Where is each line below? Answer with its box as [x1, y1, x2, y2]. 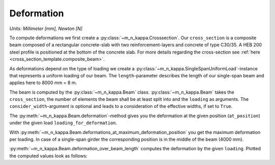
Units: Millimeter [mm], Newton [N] [9, 25, 82, 32]
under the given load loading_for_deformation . [9, 120, 117, 126]
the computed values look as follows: [9, 153, 88, 159]
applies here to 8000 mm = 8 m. [9, 79, 77, 86]
